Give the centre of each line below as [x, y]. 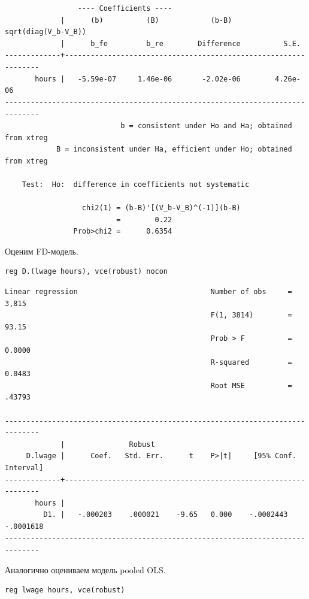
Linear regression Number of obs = [149, 292]
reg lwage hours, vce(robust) [65, 590]
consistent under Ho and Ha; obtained [215, 125]
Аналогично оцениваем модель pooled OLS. [85, 569]
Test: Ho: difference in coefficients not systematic [136, 184]
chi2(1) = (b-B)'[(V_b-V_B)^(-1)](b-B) [161, 208]
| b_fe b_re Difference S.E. [181, 43]
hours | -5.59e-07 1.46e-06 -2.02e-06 [138, 79]
